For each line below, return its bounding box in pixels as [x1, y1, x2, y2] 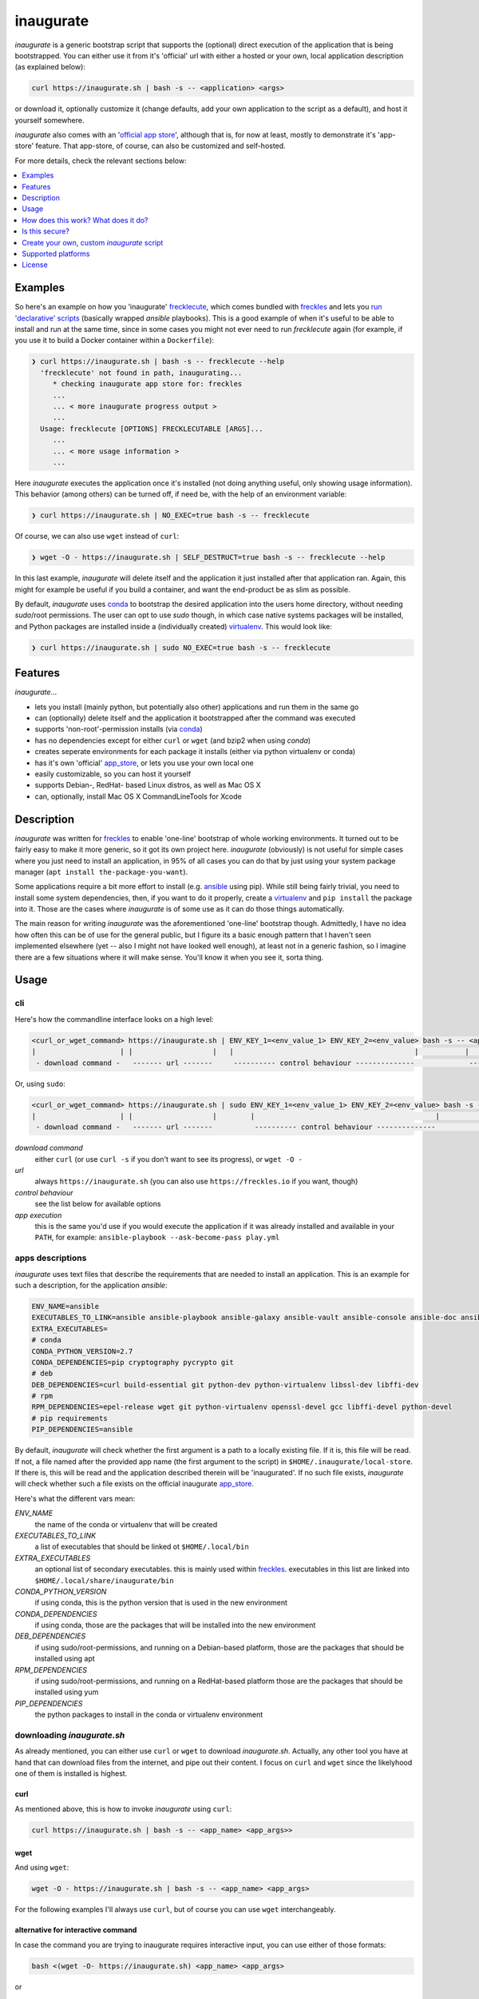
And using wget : [14, 1863, 69, 1873]
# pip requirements [31, 1414, 108, 1422]
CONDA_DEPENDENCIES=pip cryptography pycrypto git [31, 1358, 235, 1367]
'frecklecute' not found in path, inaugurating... [40, 368, 243, 377]
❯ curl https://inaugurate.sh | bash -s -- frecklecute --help [31, 357, 285, 366]
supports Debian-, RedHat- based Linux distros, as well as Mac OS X [34, 780, 261, 790]
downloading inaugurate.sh [14, 1730, 125, 1741]
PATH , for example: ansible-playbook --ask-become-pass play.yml [34, 1232, 280, 1243]
